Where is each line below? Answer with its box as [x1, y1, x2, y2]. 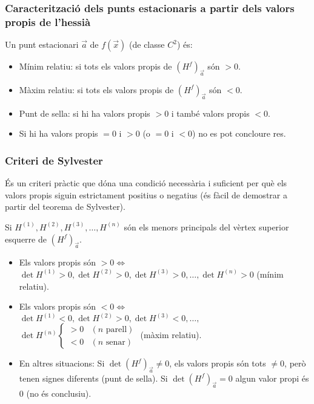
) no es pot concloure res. [192, 127, 286, 140]
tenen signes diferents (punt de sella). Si [19, 371, 168, 384]
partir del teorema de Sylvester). [5, 200, 125, 213]
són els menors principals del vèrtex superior [124, 220, 289, 233]
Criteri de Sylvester [5, 152, 103, 168]
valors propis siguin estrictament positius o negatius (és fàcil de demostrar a [5, 188, 287, 201]
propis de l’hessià [5, 14, 91, 29]
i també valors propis [171, 106, 250, 119]
